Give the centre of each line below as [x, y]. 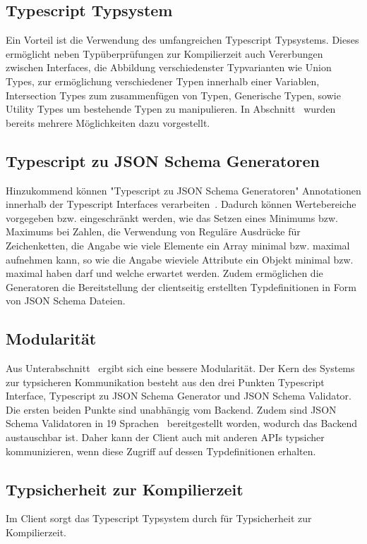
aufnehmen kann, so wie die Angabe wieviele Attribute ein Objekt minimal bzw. [180, 259]
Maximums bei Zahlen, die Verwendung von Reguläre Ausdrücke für [153, 231]
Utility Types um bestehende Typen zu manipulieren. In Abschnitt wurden [171, 109]
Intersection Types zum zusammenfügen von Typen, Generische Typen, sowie [173, 95]
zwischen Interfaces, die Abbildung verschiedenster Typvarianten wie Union [169, 67]
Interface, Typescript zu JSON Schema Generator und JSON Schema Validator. [179, 396]
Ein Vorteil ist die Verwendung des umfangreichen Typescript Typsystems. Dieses [182, 40]
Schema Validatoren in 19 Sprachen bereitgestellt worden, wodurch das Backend [181, 423]
